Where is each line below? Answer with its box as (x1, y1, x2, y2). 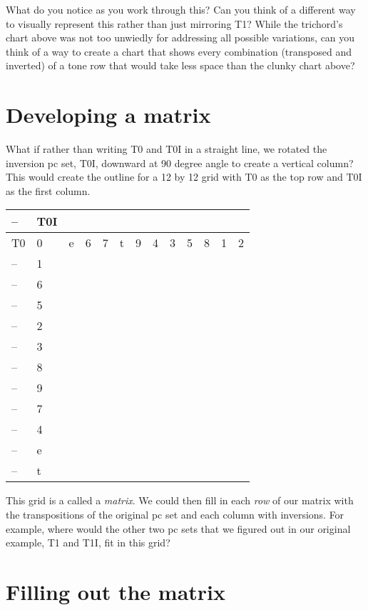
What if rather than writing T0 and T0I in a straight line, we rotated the (6, 141, 327, 156)
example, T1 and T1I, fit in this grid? (6, 535, 170, 550)
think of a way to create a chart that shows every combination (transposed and (6, 44, 352, 59)
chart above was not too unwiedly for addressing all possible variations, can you (6, 30, 355, 45)
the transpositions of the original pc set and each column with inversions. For (6, 507, 344, 522)
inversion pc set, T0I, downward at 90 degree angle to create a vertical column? (6, 155, 354, 170)
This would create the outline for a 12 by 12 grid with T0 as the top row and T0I (6, 169, 362, 184)
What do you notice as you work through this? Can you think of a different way (6, 2, 356, 16)
